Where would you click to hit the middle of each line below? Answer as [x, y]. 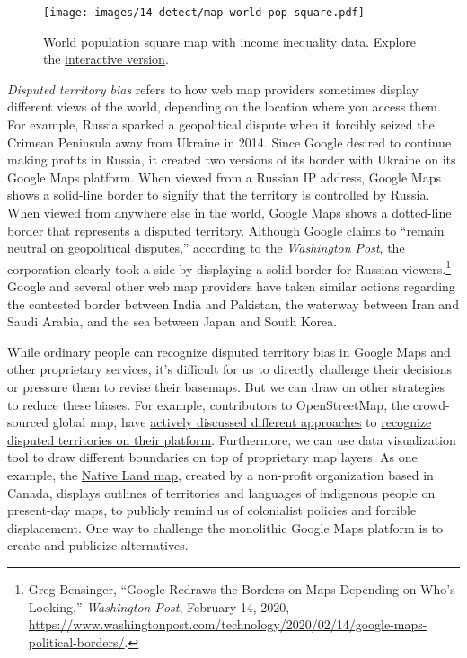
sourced [28, 422]
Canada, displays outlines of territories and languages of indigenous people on [221, 492]
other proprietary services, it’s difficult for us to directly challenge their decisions [230, 369]
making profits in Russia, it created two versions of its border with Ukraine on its [232, 160]
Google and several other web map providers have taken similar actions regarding [231, 286]
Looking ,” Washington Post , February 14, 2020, [159, 606]
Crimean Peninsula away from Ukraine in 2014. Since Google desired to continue [229, 142]
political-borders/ [76, 641]
